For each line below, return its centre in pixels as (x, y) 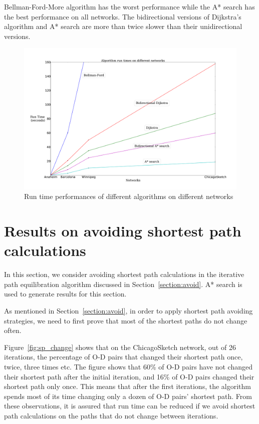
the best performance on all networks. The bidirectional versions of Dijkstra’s (123, 16)
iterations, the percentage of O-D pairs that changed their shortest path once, (123, 357)
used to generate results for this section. (65, 294)
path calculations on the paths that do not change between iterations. (111, 415)
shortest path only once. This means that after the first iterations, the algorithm (127, 386)
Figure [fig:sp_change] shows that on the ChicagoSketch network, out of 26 (120, 347)
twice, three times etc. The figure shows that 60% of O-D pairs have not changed (128, 367)
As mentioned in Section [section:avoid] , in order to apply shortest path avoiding (128, 311)
